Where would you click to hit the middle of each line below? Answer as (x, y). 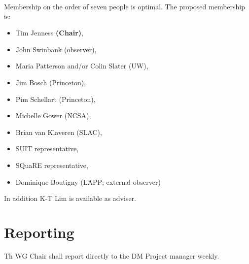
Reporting (39, 232)
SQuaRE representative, (52, 165)
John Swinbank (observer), (56, 49)
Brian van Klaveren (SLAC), (59, 132)
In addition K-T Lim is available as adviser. (70, 198)
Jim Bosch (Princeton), (51, 82)
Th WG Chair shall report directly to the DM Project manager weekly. (112, 255)
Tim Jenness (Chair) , (49, 33)
